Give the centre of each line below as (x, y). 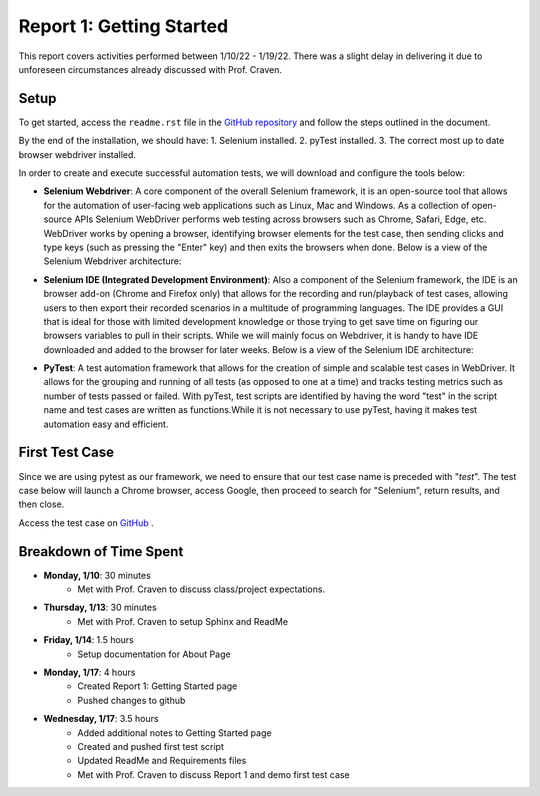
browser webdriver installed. (77, 154)
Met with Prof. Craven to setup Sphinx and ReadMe (183, 621)
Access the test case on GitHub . (86, 522)
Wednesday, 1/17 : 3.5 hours (101, 719)
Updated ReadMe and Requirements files (162, 761)
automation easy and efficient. (106, 424)
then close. (41, 504)
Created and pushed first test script (150, 746)
